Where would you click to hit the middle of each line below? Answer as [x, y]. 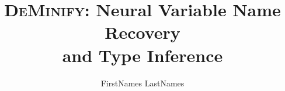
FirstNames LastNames [142, 83]
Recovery [142, 32]
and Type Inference [142, 55]
